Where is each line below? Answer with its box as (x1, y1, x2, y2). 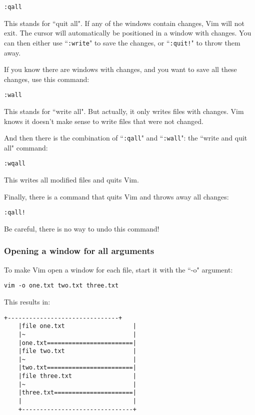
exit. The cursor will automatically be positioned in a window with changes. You (4, 27, 251, 38)
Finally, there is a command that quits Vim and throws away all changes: (4, 191, 229, 201)
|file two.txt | (18, 347, 136, 355)
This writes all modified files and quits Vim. (4, 174, 139, 185)
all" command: (4, 142, 48, 152)
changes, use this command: (4, 73, 89, 84)
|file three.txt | (18, 372, 136, 380)
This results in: (4, 296, 50, 306)
